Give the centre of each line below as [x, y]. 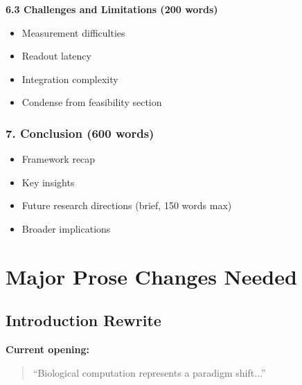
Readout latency [56, 56]
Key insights [48, 182]
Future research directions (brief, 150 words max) [127, 205]
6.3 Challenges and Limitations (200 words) [112, 9]
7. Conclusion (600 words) [80, 133]
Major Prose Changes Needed [151, 276]
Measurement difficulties [73, 32]
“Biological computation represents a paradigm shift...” [149, 372]
